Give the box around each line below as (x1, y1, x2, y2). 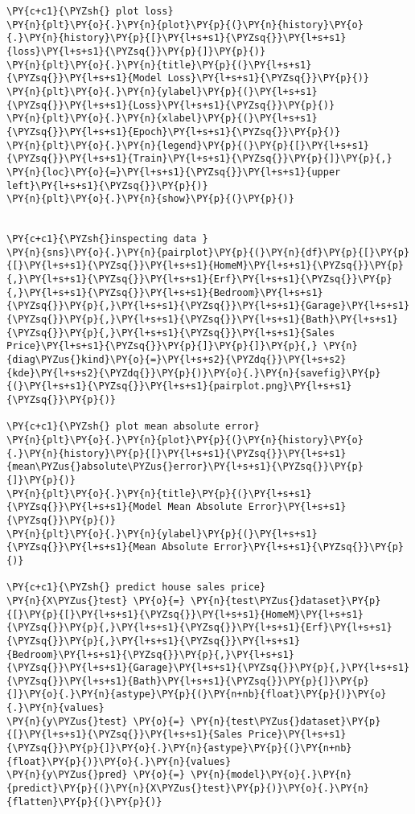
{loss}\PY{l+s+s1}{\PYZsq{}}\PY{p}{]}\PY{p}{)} (6, 45, 266, 57)
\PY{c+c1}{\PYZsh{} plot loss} (6, 6, 174, 17)
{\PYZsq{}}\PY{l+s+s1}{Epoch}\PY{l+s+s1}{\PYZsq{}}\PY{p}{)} (6, 125, 341, 138)
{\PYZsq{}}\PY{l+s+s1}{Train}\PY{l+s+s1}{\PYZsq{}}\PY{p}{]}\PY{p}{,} (6, 153, 392, 165)
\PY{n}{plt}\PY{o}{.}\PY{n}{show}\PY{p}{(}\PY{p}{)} (6, 193, 294, 205)
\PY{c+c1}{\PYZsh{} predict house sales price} (6, 582, 266, 594)
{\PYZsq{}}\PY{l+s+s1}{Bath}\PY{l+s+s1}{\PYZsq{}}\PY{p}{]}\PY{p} (6, 675, 370, 687)
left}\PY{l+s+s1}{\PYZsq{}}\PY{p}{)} (6, 179, 208, 191)
